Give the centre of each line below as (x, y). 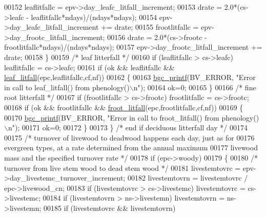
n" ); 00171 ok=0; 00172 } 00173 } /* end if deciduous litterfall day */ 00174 (128, 127)
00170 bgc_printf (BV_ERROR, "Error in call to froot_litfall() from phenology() (132, 117)
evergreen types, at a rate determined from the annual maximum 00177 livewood (131, 147)
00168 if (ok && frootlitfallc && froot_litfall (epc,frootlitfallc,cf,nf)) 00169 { (124, 107)
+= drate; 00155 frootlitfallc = (150, 27)
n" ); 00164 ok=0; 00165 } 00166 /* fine (195, 87)
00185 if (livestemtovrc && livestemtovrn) (110, 208)
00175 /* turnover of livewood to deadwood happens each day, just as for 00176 (129, 137)
